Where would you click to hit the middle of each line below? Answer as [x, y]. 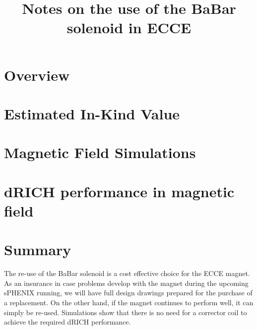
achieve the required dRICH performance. [67, 322]
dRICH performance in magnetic [119, 191]
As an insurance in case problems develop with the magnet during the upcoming [126, 283]
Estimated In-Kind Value [92, 113]
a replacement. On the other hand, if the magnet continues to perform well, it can [129, 302]
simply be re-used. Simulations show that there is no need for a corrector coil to [126, 312]
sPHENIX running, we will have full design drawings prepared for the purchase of [128, 293]
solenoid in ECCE [129, 27]
